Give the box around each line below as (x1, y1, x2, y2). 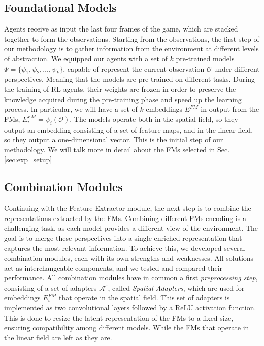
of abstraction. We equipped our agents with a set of (4, 53, 168, 64)
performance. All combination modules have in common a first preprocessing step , (4, 272, 258, 283)
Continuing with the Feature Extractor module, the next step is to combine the (4, 203, 251, 213)
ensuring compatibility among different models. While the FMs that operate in (4, 322, 249, 333)
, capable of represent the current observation (63, 63, 205, 74)
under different (214, 63, 260, 74)
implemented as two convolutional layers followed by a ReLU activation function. (4, 302, 256, 313)
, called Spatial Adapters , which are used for (108, 282, 245, 293)
